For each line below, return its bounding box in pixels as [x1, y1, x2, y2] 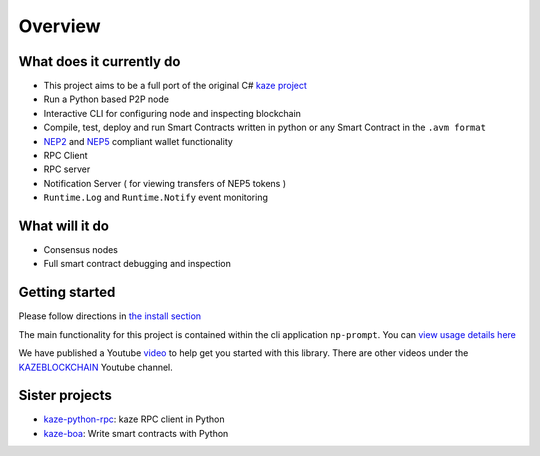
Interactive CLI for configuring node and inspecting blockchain [43, 107, 302, 119]
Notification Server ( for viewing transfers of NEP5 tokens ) [43, 177, 287, 189]
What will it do [18, 218, 110, 234]
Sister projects [18, 387, 112, 404]
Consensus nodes [43, 244, 119, 256]
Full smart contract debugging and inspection [43, 258, 232, 270]
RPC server [43, 163, 91, 175]
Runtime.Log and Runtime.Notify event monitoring [43, 191, 269, 204]
